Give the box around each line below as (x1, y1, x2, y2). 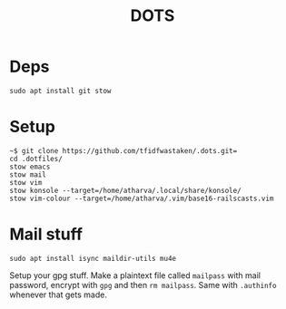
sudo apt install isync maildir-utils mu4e (9, 254, 177, 263)
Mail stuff (9, 224, 84, 245)
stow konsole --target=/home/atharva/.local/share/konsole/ (9, 186, 242, 195)
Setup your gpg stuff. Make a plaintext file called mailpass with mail (9, 269, 261, 281)
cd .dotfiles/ (9, 154, 64, 163)
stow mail (9, 169, 47, 179)
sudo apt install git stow (9, 86, 112, 95)
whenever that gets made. (9, 289, 107, 300)
